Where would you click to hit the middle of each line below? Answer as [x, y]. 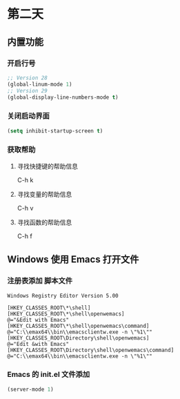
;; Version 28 [28, 78]
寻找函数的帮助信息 [44, 222]
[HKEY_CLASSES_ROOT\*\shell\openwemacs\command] [78, 326]
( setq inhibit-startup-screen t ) [55, 131]
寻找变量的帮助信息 [44, 194]
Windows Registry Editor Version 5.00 [63, 295]
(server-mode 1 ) [30, 389]
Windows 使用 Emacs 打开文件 [73, 260]
